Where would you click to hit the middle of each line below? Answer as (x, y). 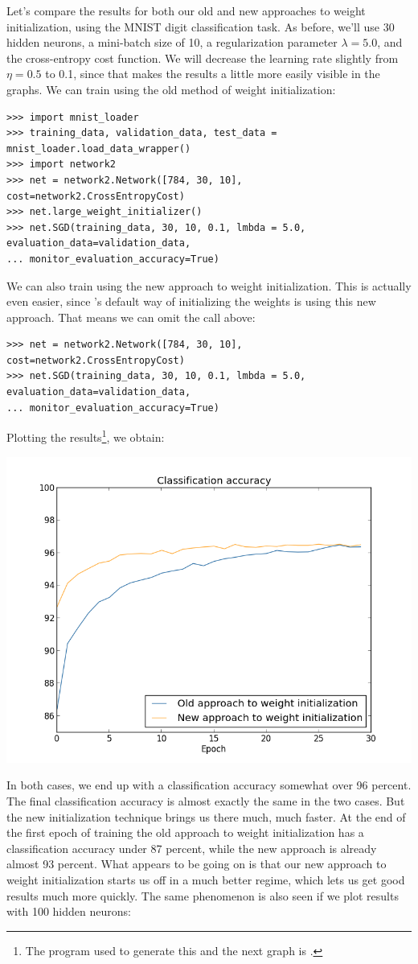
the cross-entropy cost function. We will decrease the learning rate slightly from (203, 58)
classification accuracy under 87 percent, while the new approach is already (192, 848)
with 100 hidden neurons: (69, 911)
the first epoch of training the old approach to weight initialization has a (185, 832)
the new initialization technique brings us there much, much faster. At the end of (206, 816)
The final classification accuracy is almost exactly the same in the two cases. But (206, 801)
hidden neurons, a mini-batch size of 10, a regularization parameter (172, 42)
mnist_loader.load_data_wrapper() (99, 148)
